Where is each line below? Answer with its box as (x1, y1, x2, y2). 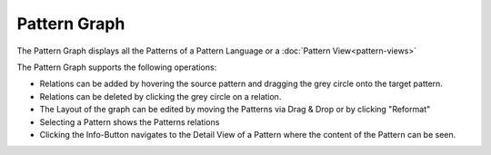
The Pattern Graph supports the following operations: (16, 62, 217, 73)
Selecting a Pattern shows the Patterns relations (39, 116, 220, 127)
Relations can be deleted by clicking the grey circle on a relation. (39, 91, 282, 102)
